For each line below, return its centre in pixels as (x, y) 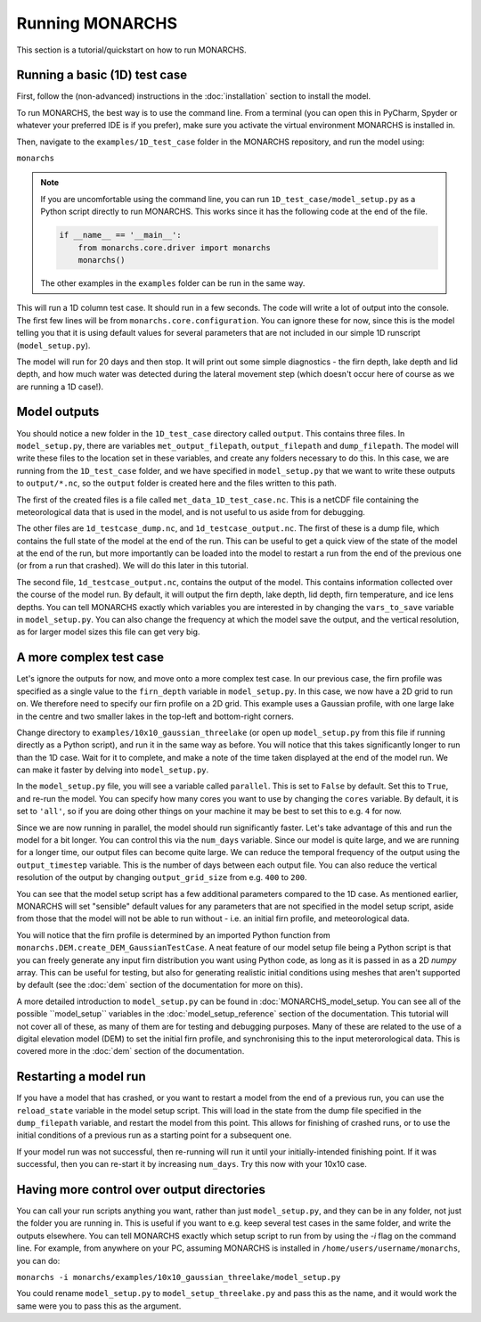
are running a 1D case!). (60, 387)
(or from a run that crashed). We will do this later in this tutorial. (133, 566)
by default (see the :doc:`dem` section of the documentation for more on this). (159, 985)
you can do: (38, 1261)
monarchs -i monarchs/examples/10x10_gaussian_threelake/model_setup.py (179, 1277)
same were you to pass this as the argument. (99, 1306)
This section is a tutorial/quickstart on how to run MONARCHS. (131, 50)
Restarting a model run (81, 1077)
